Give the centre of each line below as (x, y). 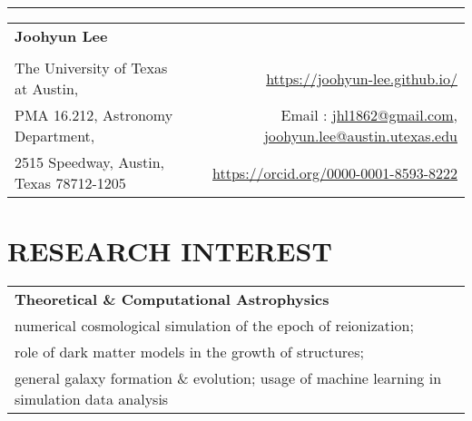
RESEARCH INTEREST (170, 251)
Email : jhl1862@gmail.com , (369, 115)
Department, (55, 136)
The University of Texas (91, 68)
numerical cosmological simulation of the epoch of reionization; (214, 326)
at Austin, (47, 88)
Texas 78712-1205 (70, 183)
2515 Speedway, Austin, (89, 162)
